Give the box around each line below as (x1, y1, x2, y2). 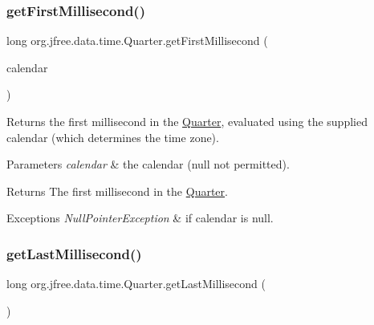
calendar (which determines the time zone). (6, 128, 219, 145)
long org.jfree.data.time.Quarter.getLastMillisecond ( (6, 275, 266, 292)
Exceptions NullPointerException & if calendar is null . (6, 209, 274, 226)
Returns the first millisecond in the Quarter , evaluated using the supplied (6, 113, 368, 129)
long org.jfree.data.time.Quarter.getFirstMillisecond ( (6, 32, 268, 49)
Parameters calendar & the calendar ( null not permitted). (6, 156, 290, 173)
